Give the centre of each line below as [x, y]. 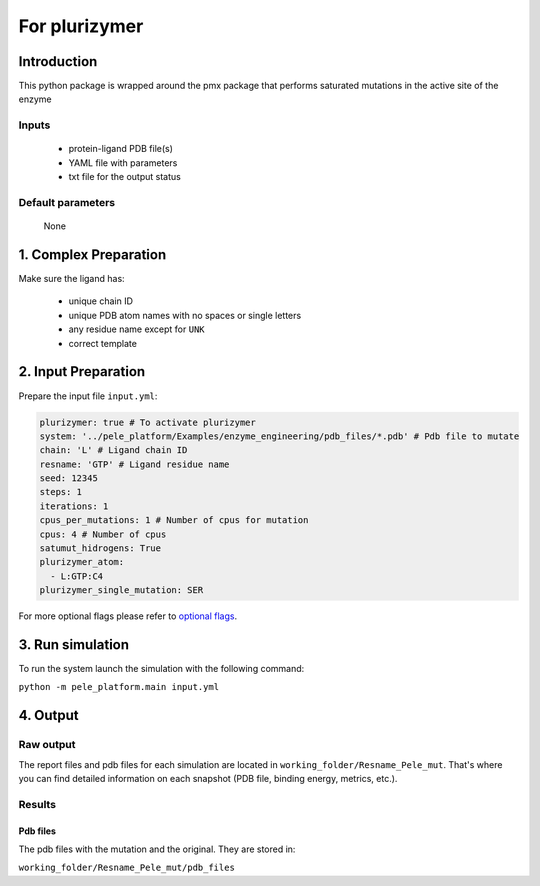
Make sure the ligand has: [71, 279]
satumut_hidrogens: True [100, 548]
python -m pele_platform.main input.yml [119, 687]
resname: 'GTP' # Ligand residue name [134, 464]
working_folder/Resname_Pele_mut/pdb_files [126, 868]
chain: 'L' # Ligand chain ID [113, 450]
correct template [102, 343]
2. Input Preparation [82, 371]
